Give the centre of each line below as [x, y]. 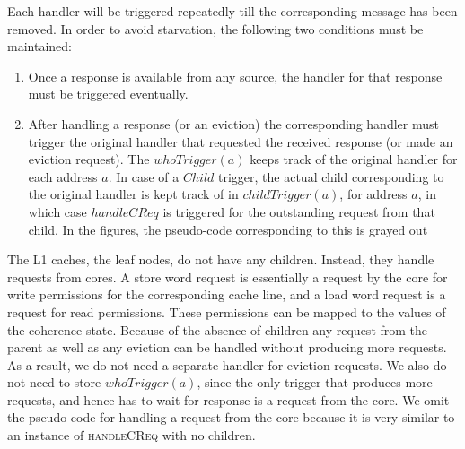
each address [63, 176]
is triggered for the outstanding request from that [299, 211]
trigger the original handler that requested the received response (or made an [241, 141]
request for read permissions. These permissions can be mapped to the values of [227, 311]
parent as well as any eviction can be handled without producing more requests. [227, 347]
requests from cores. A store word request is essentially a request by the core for [228, 276]
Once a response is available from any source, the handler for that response [235, 76]
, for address [373, 194]
